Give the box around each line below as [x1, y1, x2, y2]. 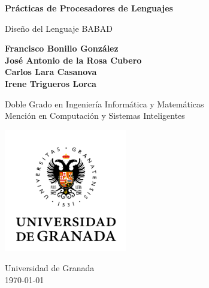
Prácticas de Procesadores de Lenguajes [5, 2, 173, 14]
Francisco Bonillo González [5, 42, 119, 55]
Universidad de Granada [5, 261, 95, 274]
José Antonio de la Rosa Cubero [5, 53, 142, 66]
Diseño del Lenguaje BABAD [5, 22, 113, 34]
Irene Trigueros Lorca [5, 77, 96, 89]
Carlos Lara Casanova [5, 65, 97, 78]
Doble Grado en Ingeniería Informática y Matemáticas [5, 97, 204, 110]
